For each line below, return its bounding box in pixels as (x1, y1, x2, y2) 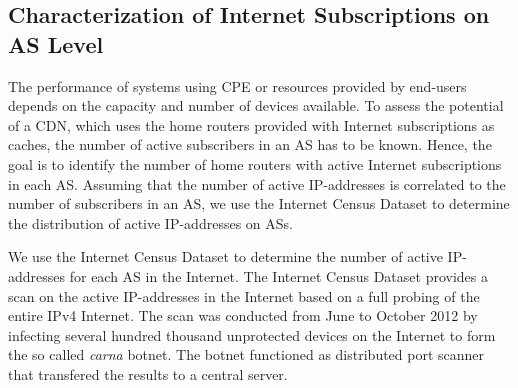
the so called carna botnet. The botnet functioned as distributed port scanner (8, 344, 485, 365)
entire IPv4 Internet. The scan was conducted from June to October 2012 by (8, 305, 478, 326)
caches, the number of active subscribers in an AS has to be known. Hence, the (8, 134, 492, 155)
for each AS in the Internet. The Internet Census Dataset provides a (69, 265, 488, 286)
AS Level (8, 28, 104, 59)
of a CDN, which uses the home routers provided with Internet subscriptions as (8, 114, 495, 135)
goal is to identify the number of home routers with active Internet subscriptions (8, 153, 502, 174)
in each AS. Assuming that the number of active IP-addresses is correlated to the (8, 173, 506, 194)
